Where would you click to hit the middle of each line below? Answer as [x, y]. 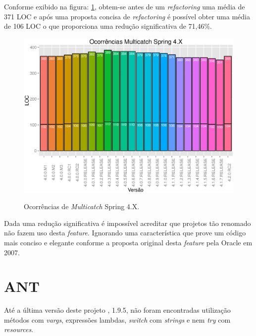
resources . [19, 329]
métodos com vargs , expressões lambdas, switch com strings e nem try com [117, 319]
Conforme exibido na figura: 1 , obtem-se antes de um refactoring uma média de [125, 6]
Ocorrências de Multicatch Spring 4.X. [82, 206]
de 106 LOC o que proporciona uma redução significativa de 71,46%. [108, 26]
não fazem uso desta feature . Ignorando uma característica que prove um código [125, 233]
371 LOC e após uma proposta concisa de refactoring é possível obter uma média [127, 16]
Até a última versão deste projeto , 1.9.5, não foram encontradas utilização [117, 310]
